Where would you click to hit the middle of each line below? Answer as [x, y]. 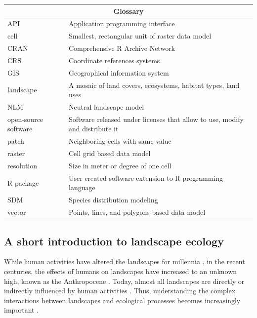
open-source [25, 119]
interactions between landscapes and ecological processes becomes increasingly [122, 300]
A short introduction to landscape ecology [114, 241]
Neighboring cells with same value [120, 141]
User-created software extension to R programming [146, 178]
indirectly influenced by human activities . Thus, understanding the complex [120, 291]
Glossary [128, 11]
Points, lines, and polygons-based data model [137, 212]
